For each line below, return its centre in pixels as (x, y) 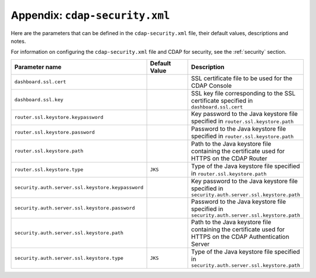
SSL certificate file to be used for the (242, 78)
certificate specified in (222, 101)
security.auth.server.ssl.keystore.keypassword (79, 187)
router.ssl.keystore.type (49, 170)
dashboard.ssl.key (39, 99)
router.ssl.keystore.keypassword (59, 117)
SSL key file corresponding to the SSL (243, 93)
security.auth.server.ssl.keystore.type (69, 258)
